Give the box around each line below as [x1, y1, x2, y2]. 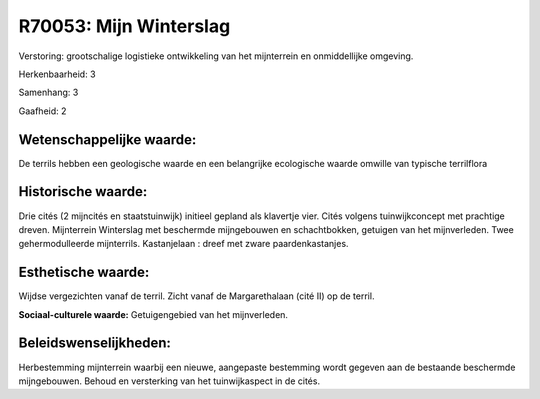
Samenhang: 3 [18, 86, 79, 99]
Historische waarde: [18, 183, 148, 200]
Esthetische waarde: [18, 264, 150, 281]
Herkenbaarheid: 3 [18, 68, 96, 80]
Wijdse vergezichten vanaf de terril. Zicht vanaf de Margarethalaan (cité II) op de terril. [18, 290, 375, 302]
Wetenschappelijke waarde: [18, 131, 197, 148]
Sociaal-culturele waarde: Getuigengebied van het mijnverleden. [18, 308, 289, 320]
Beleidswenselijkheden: [18, 335, 172, 352]
